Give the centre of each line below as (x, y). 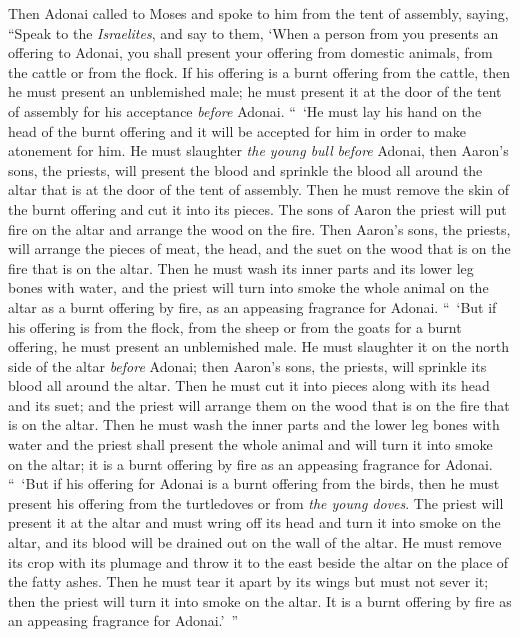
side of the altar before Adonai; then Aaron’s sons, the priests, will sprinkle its (247, 365)
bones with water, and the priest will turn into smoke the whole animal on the (248, 287)
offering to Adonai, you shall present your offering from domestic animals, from (250, 52)
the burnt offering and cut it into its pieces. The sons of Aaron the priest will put (257, 208)
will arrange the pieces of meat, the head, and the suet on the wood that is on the (259, 248)
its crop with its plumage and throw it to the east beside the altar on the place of (258, 561)
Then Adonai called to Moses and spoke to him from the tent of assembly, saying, (258, 13)
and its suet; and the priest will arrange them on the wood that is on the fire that (259, 404)
